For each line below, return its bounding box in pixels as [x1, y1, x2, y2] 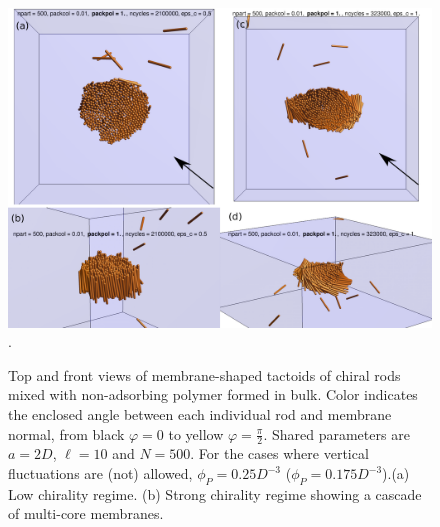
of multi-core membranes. [8, 503, 164, 524]
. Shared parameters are [263, 423, 410, 444]
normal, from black [8, 423, 125, 444]
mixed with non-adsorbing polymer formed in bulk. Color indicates [8, 384, 418, 405]
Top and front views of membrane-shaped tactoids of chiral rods [8, 364, 401, 385]
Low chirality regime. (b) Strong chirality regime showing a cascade [8, 483, 422, 504]
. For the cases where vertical [190, 443, 369, 464]
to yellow [168, 423, 224, 444]
